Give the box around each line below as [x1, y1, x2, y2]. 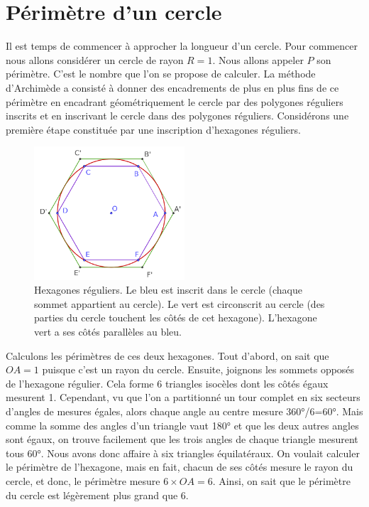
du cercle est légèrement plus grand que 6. [6, 487, 189, 502]
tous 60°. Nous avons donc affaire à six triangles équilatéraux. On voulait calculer [6, 445, 360, 460]
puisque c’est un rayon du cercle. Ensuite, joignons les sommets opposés [42, 362, 355, 377]
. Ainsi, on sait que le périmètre [212, 473, 351, 488]
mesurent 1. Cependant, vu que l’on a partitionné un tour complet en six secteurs [6, 390, 360, 405]
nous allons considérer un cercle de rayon [6, 52, 184, 67]
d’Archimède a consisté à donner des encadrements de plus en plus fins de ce [6, 80, 339, 95]
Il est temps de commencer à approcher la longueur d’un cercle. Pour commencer [6, 38, 358, 53]
